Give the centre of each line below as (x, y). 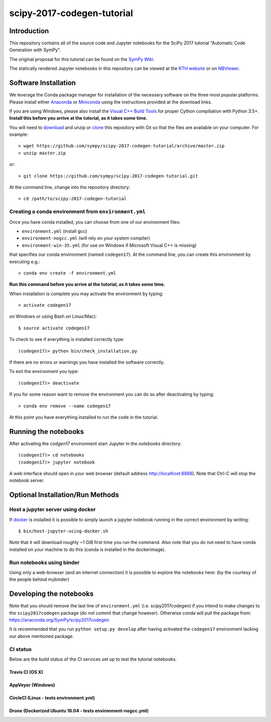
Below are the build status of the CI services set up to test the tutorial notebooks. (93, 659)
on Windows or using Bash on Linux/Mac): (53, 316)
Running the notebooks (47, 432)
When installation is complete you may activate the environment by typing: (86, 294)
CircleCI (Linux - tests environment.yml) (52, 698)
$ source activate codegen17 (54, 328)
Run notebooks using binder (44, 562)
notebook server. (27, 481)
